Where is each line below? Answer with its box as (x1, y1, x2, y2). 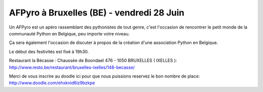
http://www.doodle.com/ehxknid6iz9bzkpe (9, 80, 95, 86)
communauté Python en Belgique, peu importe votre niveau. (9, 31, 130, 36)
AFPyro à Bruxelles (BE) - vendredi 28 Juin (9, 7, 185, 18)
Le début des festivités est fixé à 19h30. (9, 48, 89, 54)
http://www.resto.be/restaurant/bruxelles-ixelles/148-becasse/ (9, 64, 135, 70)
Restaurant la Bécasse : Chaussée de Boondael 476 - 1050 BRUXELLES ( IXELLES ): (9, 58, 177, 63)
